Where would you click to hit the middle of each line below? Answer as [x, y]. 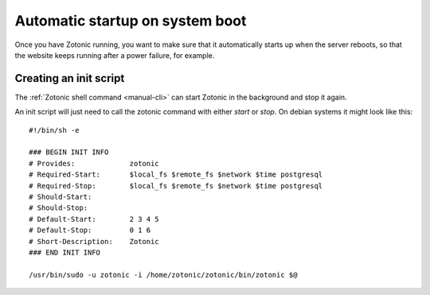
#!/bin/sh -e [54, 130]
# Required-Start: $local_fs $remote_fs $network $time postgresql [176, 175]
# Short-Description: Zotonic [94, 241]
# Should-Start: [61, 196]
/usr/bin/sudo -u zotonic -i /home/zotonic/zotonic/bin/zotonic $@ [163, 275]
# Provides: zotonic [94, 163]
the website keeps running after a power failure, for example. [115, 55]
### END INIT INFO [65, 252]
